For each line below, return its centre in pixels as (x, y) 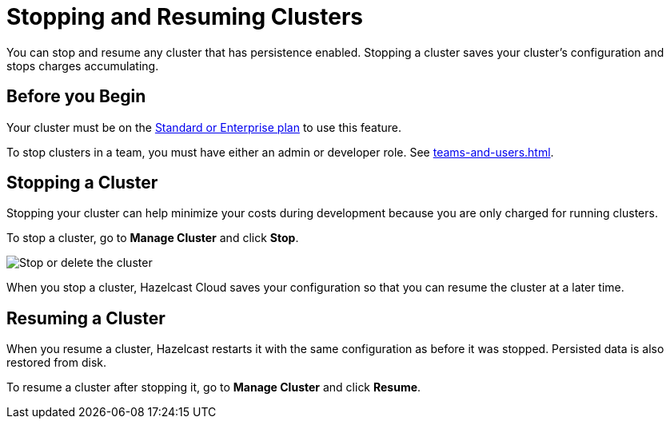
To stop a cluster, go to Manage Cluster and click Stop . (153, 238)
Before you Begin (76, 97)
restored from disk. (57, 363)
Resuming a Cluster (86, 318)
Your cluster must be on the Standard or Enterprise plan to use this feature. (204, 127)
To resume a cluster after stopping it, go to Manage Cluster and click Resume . (214, 387)
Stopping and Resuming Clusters (185, 17)
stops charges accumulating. (83, 66)
